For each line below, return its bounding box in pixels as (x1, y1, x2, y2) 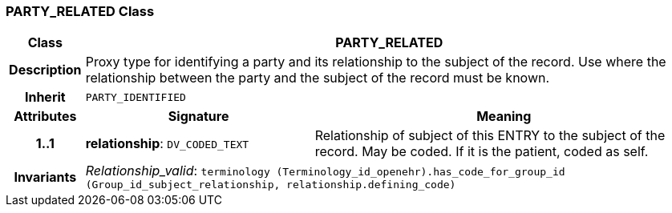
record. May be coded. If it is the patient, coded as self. (314, 143, 649, 160)
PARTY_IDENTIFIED (85, 90, 186, 103)
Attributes (14, 108, 77, 125)
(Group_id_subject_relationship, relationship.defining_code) (85, 179, 456, 191)
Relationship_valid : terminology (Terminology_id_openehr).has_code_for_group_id (85, 163, 565, 179)
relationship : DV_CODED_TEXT (85, 135, 249, 152)
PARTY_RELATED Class (6, 3, 155, 19)
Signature (168, 108, 229, 125)
